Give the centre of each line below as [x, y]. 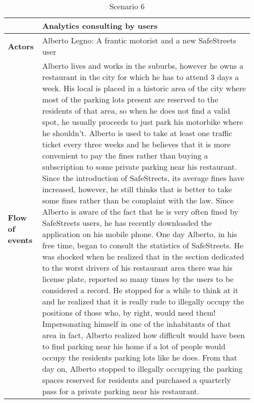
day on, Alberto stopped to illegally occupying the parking [142, 369]
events [20, 240]
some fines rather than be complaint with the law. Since [138, 200]
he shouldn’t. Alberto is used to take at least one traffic [137, 133]
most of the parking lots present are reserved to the [130, 99]
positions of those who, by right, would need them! [129, 312]
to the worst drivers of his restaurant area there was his [137, 268]
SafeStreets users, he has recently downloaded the [127, 223]
